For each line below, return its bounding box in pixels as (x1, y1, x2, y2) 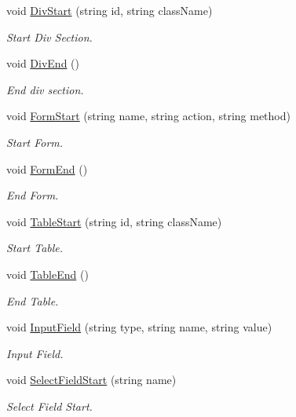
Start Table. (6, 240, 64, 256)
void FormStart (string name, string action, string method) (6, 108, 291, 124)
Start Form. (6, 134, 64, 150)
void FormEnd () (6, 160, 88, 177)
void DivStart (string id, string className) (6, 2, 213, 18)
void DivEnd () (6, 55, 79, 71)
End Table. (6, 292, 59, 309)
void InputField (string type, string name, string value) (6, 319, 272, 335)
